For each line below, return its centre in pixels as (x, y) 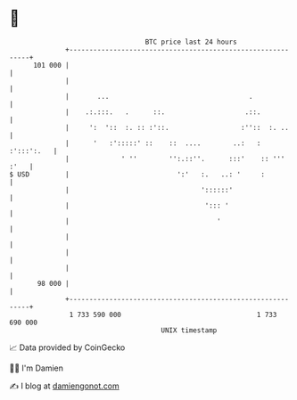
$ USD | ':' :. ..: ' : (137, 174)
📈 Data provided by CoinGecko (67, 347)
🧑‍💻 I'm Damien (37, 368)
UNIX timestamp (189, 330)
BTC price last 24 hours (191, 42)
